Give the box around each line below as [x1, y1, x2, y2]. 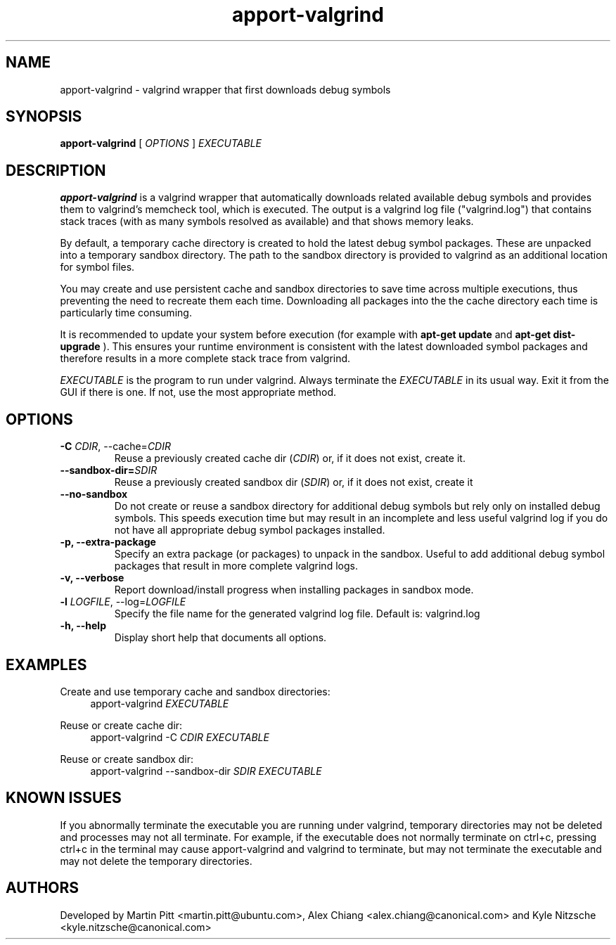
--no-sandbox [60, 488, 128, 501]
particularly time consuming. [60, 307, 192, 319]
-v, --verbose [60, 572, 124, 584]
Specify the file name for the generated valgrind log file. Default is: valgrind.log [114, 607, 480, 620]
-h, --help [60, 619, 106, 632]
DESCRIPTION [6, 161, 106, 179]
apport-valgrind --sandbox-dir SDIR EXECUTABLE [90, 764, 322, 777]
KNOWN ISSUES [6, 789, 122, 807]
